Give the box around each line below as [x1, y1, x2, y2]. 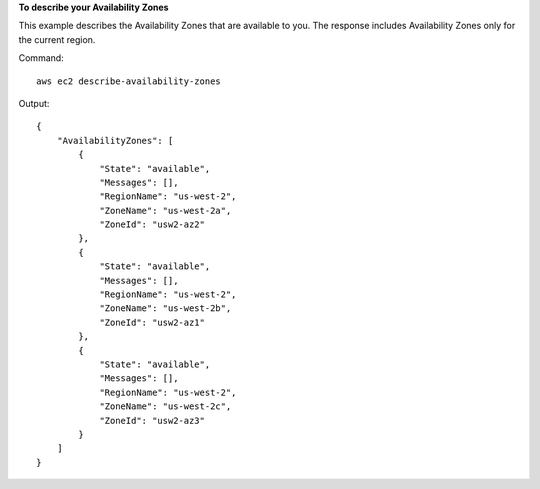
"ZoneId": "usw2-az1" [99, 316, 205, 328]
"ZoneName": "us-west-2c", [99, 401, 232, 412]
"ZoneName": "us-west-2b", [99, 303, 232, 314]
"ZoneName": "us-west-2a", [99, 205, 232, 216]
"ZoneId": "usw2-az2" [99, 219, 205, 230]
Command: [18, 52, 64, 64]
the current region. [18, 33, 96, 45]
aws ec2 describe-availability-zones [36, 75, 222, 87]
